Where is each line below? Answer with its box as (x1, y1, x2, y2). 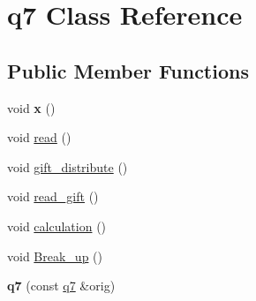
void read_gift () (7, 187, 99, 206)
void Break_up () (7, 246, 102, 265)
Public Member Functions (7, 56, 249, 84)
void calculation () (7, 216, 107, 235)
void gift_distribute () (7, 157, 128, 176)
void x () (7, 98, 56, 117)
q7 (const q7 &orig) (7, 276, 116, 295)
